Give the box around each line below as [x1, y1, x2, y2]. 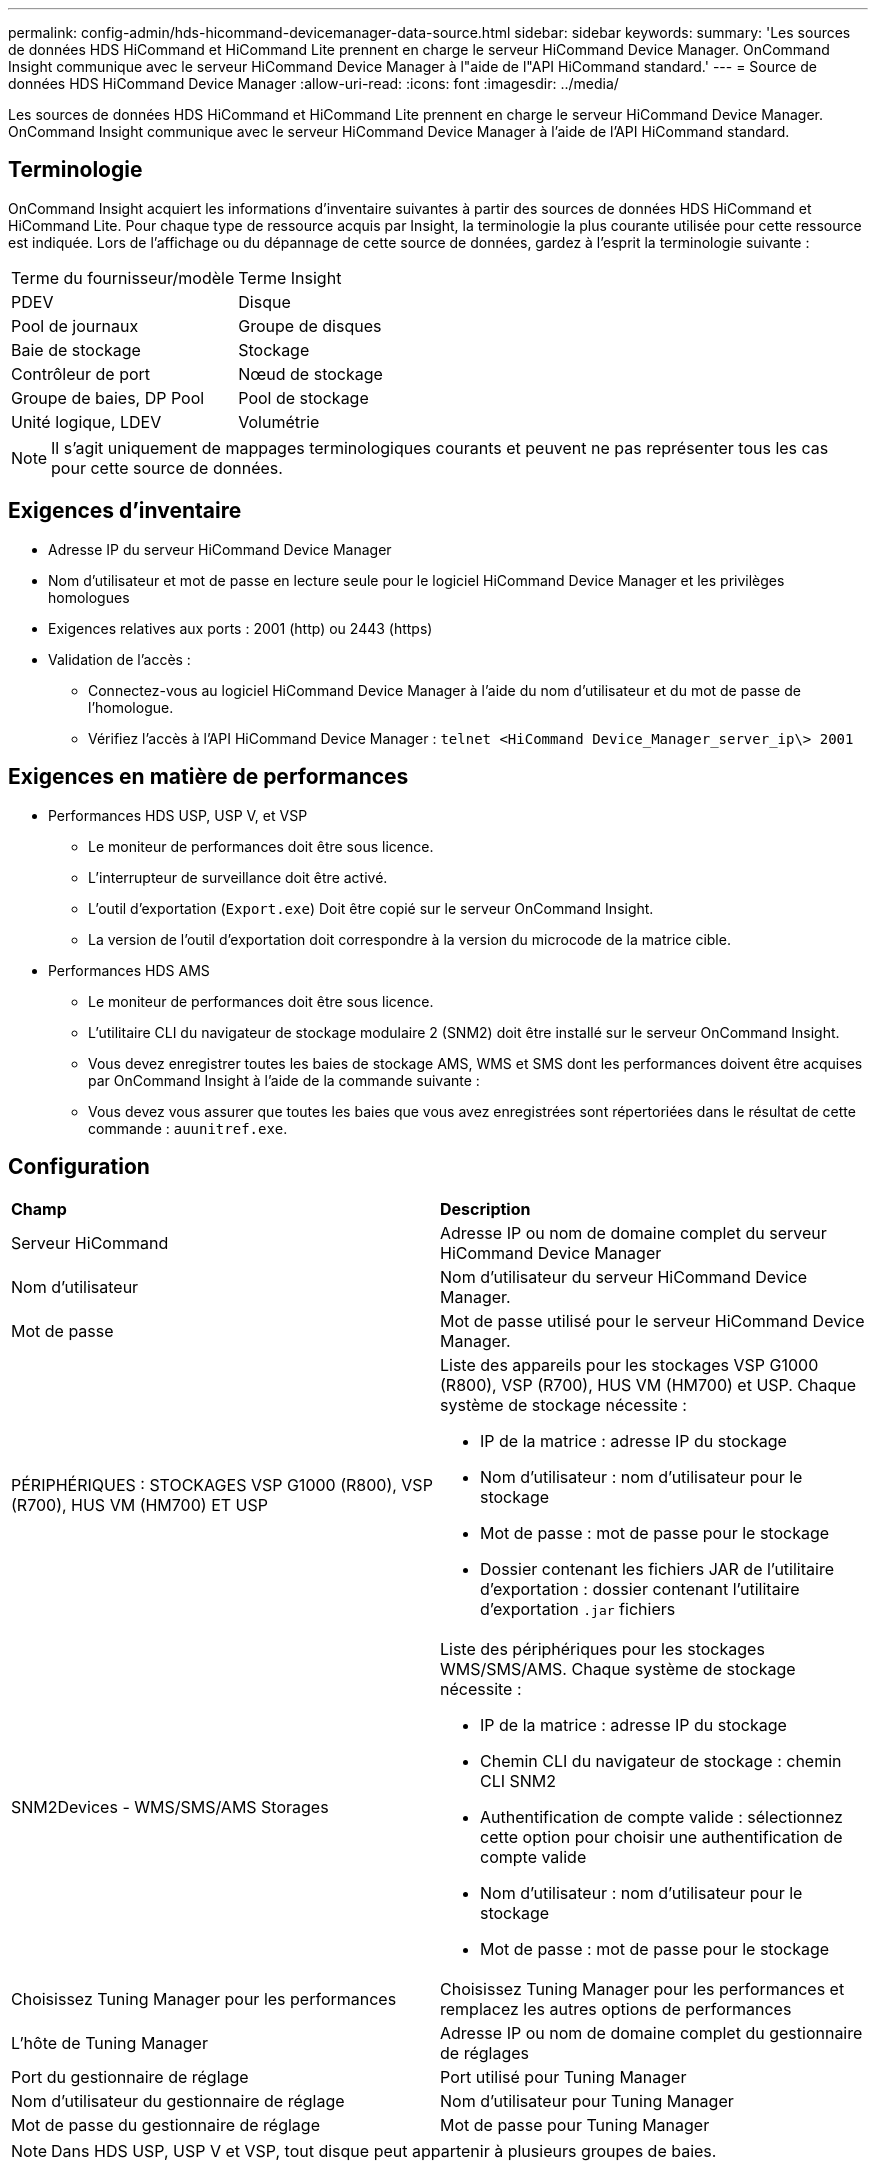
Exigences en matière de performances [8, 764, 409, 790]
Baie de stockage [11, 339, 141, 360]
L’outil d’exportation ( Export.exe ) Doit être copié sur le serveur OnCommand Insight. [88, 899, 654, 917]
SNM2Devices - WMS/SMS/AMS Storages [11, 1797, 329, 1818]
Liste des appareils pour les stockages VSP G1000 [440, 1355, 819, 1376]
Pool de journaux [11, 315, 139, 336]
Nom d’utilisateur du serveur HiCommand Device [440, 1267, 808, 1288]
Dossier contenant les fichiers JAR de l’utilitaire [480, 1559, 834, 1580]
